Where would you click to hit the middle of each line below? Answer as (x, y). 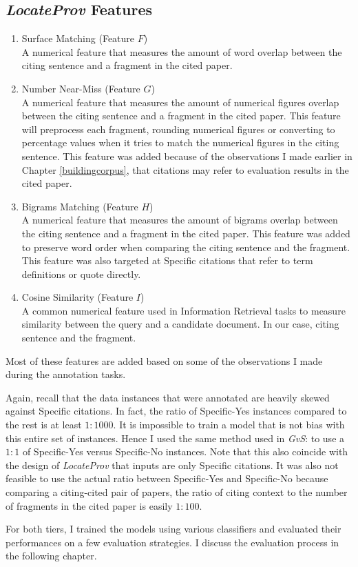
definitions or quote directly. (81, 273)
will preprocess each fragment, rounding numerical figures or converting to (178, 129)
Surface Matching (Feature (78, 38)
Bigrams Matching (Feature (80, 206)
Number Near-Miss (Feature (81, 88)
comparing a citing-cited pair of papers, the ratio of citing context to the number (177, 492)
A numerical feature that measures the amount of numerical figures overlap (180, 102)
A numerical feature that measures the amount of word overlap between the (182, 51)
